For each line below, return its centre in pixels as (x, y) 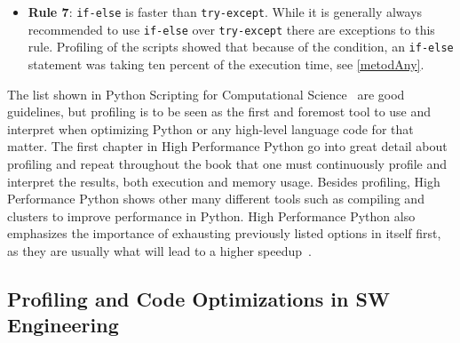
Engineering (63, 325)
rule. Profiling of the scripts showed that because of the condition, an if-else (241, 47)
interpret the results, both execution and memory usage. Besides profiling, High (224, 181)
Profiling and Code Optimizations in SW (198, 298)
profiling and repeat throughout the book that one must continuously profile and (227, 163)
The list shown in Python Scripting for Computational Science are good (206, 94)
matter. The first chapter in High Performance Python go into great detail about (227, 146)
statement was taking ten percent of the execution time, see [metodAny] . (226, 64)
